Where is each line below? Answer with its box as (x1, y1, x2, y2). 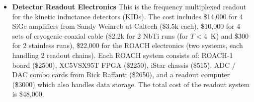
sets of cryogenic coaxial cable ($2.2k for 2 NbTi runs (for (12, 30, 188, 41)
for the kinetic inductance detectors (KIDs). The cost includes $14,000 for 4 (12, 11, 243, 21)
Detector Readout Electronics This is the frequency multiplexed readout (12, 1, 247, 11)
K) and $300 (210, 30, 249, 41)
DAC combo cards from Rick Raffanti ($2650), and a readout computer (12, 69, 230, 80)
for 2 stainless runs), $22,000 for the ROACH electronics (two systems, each (12, 40, 243, 51)
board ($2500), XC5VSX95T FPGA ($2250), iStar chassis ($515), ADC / (12, 59, 236, 70)
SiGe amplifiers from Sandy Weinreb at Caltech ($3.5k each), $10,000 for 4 (12, 21, 241, 31)
